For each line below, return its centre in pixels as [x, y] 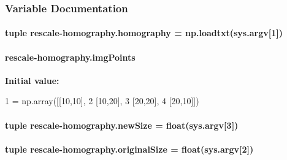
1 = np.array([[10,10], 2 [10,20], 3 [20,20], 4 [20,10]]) [102, 101]
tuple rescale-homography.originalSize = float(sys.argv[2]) [129, 149]
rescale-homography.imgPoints [70, 57]
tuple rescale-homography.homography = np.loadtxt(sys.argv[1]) [144, 33]
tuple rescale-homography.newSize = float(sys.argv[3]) [122, 125]
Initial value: [32, 80]
